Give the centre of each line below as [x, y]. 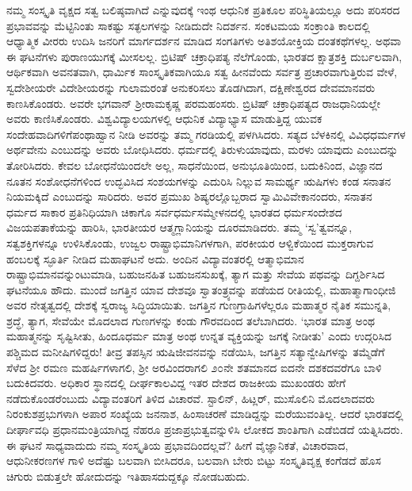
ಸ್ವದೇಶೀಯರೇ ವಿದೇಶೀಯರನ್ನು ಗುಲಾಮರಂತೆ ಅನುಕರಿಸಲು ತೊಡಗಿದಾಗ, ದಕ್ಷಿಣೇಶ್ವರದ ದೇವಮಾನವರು [191, 87]
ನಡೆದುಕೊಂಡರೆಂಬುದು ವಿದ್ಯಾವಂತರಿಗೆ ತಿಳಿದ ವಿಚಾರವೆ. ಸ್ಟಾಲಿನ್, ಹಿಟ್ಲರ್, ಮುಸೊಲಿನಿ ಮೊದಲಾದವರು [191, 398]
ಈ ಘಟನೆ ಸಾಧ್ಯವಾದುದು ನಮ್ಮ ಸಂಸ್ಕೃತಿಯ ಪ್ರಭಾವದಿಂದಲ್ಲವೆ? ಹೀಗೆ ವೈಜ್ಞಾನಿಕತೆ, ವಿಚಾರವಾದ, [177, 445]
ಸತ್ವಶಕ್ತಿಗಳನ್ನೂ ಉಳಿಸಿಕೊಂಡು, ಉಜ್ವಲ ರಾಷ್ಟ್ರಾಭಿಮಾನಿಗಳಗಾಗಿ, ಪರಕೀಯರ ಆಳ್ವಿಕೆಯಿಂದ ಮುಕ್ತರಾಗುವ [190, 242]
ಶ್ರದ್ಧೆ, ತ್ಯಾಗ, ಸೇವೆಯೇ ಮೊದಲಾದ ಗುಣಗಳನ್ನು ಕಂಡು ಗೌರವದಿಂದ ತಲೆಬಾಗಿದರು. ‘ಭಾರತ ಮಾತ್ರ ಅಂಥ [191, 320]
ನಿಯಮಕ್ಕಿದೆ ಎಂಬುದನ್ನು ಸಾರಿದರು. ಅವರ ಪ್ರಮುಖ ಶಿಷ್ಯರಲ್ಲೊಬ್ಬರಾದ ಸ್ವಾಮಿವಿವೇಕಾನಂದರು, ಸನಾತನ [189, 196]
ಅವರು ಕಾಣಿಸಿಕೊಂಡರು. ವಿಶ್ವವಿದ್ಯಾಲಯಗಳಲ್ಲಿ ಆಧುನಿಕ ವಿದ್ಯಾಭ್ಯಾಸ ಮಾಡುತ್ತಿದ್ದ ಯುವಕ [164, 119]
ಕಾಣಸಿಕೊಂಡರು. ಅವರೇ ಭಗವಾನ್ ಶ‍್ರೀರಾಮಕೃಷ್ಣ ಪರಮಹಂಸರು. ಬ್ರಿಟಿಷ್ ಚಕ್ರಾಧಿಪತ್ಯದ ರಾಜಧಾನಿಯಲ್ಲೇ [194, 103]
